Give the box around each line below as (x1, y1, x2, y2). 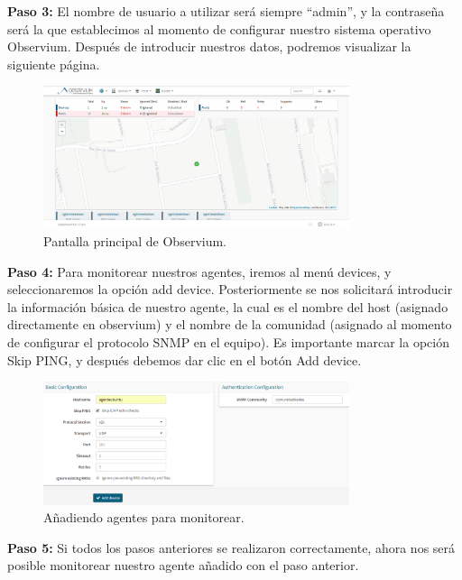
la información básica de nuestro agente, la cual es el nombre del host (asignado (7, 297, 448, 316)
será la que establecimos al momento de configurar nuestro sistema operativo (7, 19, 431, 38)
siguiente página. (7, 54, 100, 73)
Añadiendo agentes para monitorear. (43, 508, 245, 527)
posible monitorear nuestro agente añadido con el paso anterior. (7, 556, 359, 575)
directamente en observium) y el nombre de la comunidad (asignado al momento (7, 315, 452, 334)
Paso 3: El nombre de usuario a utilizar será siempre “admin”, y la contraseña (7, 2, 445, 20)
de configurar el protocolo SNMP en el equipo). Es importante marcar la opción (7, 332, 449, 351)
